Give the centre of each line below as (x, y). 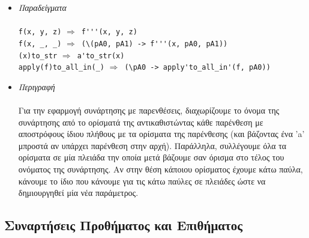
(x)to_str (38, 56)
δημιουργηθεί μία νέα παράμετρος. (78, 193)
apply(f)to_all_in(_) (61, 68)
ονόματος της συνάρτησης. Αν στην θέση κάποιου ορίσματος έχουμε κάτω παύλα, (160, 169)
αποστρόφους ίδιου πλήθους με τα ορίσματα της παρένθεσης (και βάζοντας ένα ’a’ (161, 134)
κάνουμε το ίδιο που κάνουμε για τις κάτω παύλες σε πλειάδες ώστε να (142, 181)
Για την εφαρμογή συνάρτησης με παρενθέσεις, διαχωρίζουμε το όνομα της (149, 110)
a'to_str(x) (101, 56)
